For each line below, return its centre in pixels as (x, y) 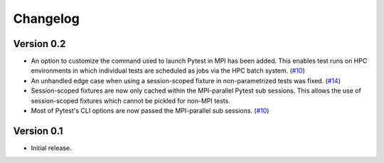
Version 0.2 (39, 44)
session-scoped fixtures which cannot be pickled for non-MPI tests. (130, 100)
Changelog (46, 19)
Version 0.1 (38, 131)
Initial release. (51, 148)
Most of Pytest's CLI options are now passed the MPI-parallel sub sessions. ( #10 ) (150, 111)
